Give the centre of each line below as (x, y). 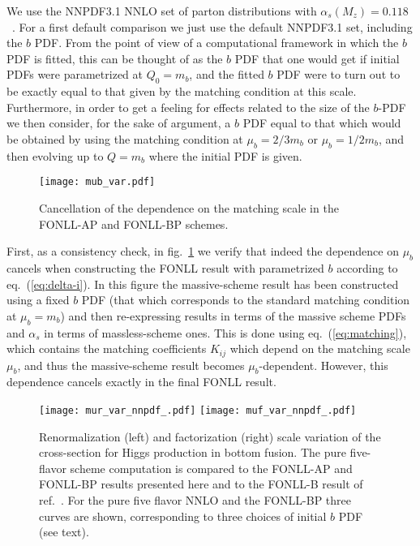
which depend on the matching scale (320, 348)
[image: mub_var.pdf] (97, 182)
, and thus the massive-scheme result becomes (131, 365)
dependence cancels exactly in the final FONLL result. (141, 382)
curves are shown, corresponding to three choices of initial (183, 516)
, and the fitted (227, 74)
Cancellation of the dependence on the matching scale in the (189, 208)
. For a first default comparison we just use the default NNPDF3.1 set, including (212, 26)
